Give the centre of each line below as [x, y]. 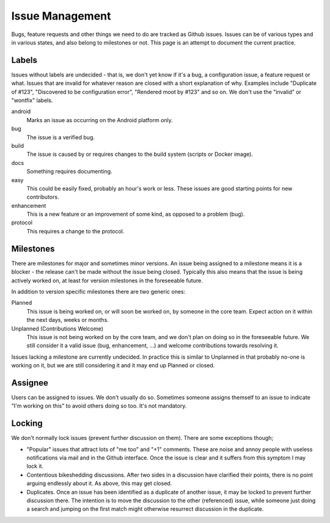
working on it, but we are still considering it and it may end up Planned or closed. [113, 365]
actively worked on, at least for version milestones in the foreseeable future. [107, 280]
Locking [27, 424]
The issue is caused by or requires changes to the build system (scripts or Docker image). [140, 154]
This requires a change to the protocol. [75, 231]
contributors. [43, 197]
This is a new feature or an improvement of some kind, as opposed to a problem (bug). [136, 214]
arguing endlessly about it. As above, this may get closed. [99, 483]
